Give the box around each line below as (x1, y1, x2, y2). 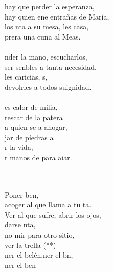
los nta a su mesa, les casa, (5, 21, 89, 32)
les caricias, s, (5, 71, 48, 82)
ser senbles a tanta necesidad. (5, 61, 97, 72)
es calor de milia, (5, 101, 58, 112)
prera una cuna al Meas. (5, 31, 81, 42)
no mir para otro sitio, (5, 229, 75, 240)
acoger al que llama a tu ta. (5, 199, 92, 210)
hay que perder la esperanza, (5, 1, 95, 11)
